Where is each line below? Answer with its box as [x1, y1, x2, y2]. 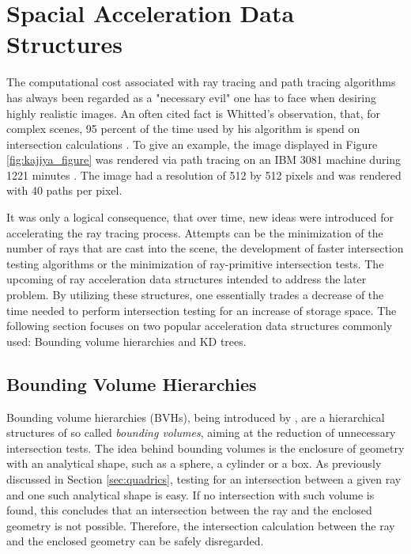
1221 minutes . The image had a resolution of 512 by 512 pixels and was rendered [6, 166, 402, 183]
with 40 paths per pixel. [6, 182, 123, 199]
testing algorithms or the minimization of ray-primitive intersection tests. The [6, 255, 384, 271]
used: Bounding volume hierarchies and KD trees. [6, 332, 247, 349]
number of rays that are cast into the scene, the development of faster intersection [6, 240, 404, 256]
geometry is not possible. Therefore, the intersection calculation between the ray [6, 517, 395, 533]
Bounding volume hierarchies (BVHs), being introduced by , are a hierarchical [6, 408, 385, 425]
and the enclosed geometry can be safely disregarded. [6, 533, 264, 549]
